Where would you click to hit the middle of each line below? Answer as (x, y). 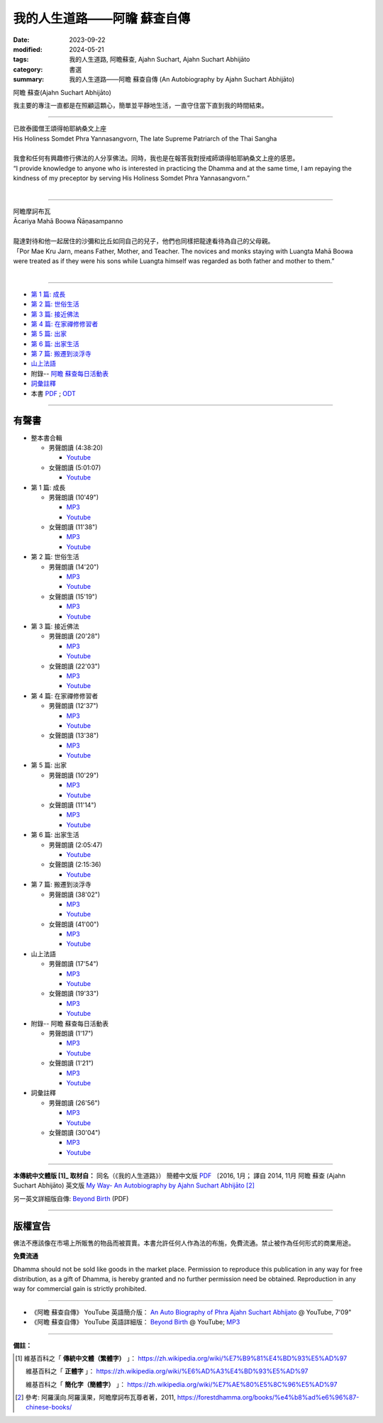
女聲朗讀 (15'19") (73, 597)
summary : (29, 79)
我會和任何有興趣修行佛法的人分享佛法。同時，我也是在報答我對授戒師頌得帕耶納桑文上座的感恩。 (156, 158)
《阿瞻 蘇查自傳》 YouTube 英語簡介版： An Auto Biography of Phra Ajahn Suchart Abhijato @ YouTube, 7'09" (191, 1312)
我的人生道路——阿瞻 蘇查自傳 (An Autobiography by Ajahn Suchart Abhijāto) (182, 79)
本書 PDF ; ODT (53, 393)
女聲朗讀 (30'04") (74, 1132)
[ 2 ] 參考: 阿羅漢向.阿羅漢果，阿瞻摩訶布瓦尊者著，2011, (95, 1397)
